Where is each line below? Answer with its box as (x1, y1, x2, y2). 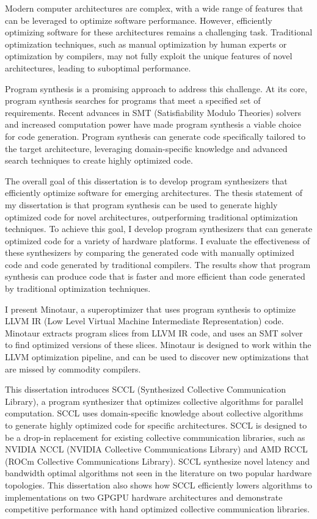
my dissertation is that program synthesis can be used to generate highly (5, 198, 278, 211)
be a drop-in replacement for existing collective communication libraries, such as (5, 430, 305, 443)
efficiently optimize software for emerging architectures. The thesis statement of (5, 186, 303, 199)
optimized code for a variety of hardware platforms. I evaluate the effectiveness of (5, 234, 310, 247)
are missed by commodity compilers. (5, 362, 141, 375)
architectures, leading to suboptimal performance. (5, 61, 191, 74)
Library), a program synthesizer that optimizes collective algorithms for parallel (5, 394, 304, 407)
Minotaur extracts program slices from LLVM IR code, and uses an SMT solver (5, 326, 303, 339)
